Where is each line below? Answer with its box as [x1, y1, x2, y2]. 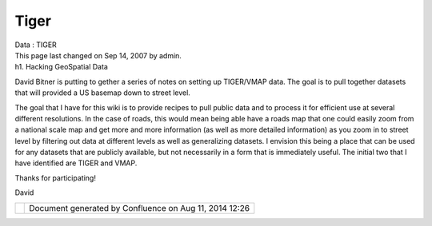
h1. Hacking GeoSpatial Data [14, 62, 108, 72]
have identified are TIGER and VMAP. [14, 158, 138, 168]
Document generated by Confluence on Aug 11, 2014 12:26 [29, 202, 250, 213]
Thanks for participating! [14, 172, 96, 183]
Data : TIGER [14, 40, 58, 50]
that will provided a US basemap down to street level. [14, 88, 191, 97]
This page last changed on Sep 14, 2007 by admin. [14, 50, 182, 60]
